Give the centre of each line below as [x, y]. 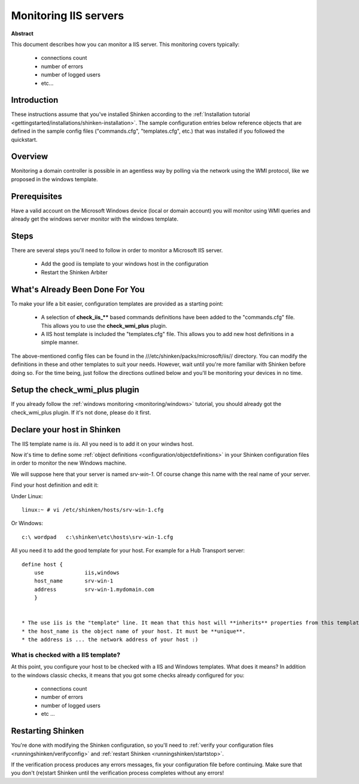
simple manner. [60, 342]
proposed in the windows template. [54, 179]
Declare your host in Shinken [66, 430]
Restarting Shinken [48, 731]
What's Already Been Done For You [78, 289]
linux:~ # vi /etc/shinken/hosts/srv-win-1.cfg [93, 510]
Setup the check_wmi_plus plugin [75, 390]
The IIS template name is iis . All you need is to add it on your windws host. [102, 444]
